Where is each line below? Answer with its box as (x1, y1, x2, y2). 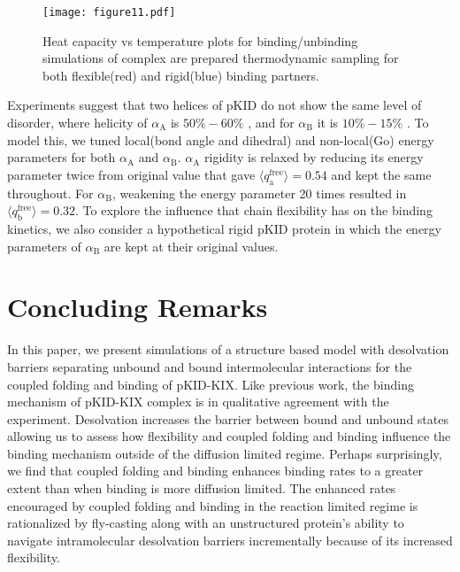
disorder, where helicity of (7, 113, 148, 132)
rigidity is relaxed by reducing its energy (204, 148, 424, 166)
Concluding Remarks (7, 289, 268, 325)
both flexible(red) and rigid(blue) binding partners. (42, 66, 319, 84)
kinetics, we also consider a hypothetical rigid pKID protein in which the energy (7, 220, 441, 237)
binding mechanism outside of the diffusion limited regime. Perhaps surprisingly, (7, 444, 442, 462)
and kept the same (331, 165, 432, 183)
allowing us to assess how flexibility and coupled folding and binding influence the (7, 427, 451, 445)
